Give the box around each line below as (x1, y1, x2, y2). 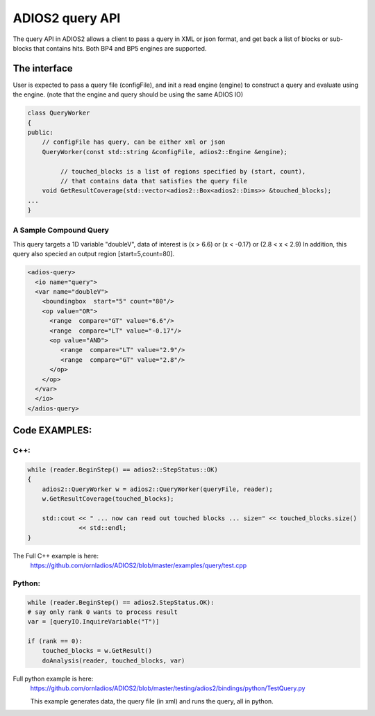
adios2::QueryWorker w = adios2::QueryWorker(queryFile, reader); (42, 485, 274, 493)
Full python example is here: (12, 674, 94, 683)
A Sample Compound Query (12, 226, 109, 235)
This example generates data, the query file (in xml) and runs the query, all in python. (30, 697, 274, 705)
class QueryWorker (27, 109, 90, 117)
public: (27, 128, 53, 136)
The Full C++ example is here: (12, 551, 99, 560)
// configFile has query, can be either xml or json (42, 138, 226, 146)
